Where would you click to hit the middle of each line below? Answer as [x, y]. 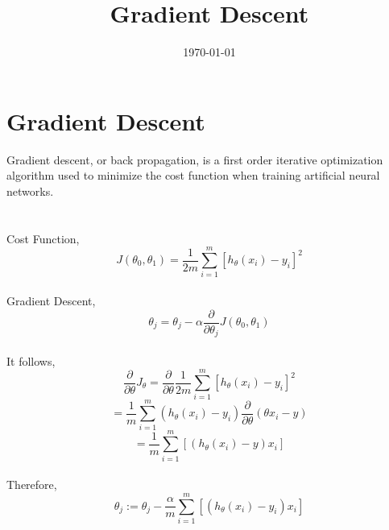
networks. [30, 190]
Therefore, [32, 484]
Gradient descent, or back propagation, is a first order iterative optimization [195, 159]
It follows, [31, 360]
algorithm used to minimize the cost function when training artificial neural [193, 175]
